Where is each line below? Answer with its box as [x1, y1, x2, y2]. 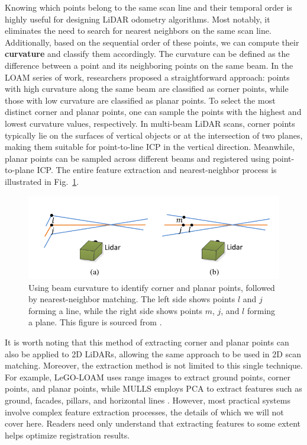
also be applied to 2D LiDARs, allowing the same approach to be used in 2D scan [5, 347, 302, 360]
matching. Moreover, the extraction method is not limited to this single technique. [5, 359, 303, 372]
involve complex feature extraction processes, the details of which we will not [5, 405, 284, 418]
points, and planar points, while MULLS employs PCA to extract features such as [5, 382, 302, 395]
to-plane [5, 164, 34, 176]
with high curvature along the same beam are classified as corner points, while [5, 82, 289, 95]
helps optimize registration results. [5, 428, 130, 441]
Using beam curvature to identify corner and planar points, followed [28, 281, 275, 293]
